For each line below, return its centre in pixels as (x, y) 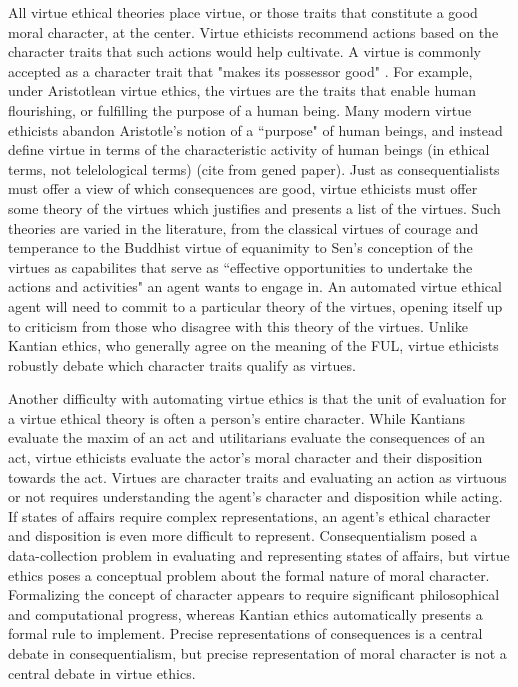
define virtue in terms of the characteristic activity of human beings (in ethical (249, 149)
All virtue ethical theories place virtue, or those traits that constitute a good (243, 12)
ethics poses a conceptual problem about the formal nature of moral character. (249, 574)
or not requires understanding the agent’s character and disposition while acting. (255, 496)
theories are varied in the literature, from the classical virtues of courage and (243, 227)
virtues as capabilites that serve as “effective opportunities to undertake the (240, 266)
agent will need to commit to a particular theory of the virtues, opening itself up (255, 305)
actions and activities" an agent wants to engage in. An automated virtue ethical (255, 286)
